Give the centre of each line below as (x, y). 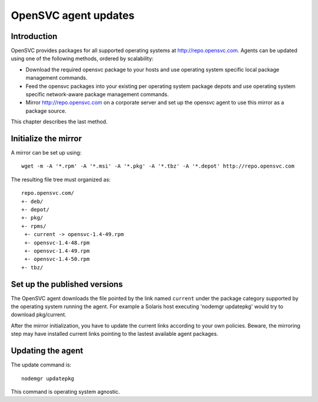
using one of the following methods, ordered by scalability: (82, 58)
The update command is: (41, 365)
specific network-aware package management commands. (97, 94)
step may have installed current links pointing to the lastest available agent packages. (115, 334)
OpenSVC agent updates (73, 15)
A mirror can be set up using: (46, 153)
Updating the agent (47, 351)
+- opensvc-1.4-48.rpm (57, 243)
